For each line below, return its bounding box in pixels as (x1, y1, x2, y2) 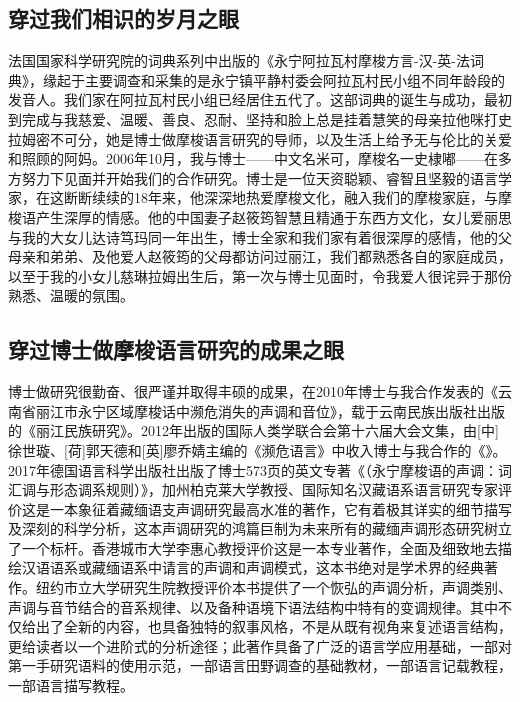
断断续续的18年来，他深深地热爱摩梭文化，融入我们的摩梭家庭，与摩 (63, 187, 512, 208)
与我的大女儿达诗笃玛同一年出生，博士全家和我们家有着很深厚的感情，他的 (8, 226, 498, 247)
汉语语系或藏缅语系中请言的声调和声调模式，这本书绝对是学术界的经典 (21, 557, 484, 578)
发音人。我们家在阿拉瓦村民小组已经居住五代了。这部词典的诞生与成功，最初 (8, 89, 512, 110)
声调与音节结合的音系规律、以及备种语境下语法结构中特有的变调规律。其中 (8, 596, 498, 617)
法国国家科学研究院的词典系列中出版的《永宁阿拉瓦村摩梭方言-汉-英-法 (8, 50, 470, 71)
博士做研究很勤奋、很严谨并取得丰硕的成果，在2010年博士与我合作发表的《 (8, 381, 498, 402)
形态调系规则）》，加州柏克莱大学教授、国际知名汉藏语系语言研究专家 (49, 479, 498, 500)
